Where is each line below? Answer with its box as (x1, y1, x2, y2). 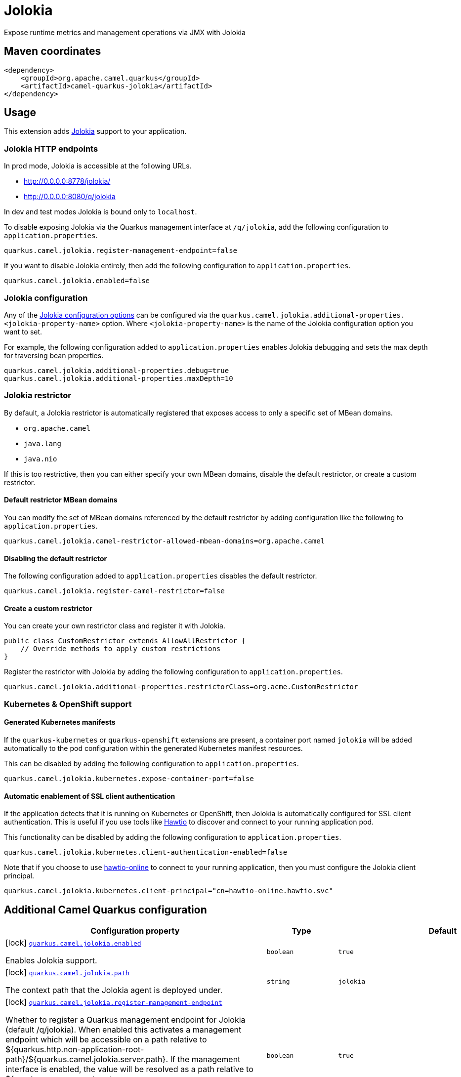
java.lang (24, 439, 61, 448)
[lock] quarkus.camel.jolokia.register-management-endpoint (5, 997, 222, 1007)
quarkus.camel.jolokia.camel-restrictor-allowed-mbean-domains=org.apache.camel (4, 537, 325, 545)
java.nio (24, 455, 57, 463)
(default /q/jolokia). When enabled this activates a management (5, 1025, 242, 1035)
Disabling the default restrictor (4, 554, 107, 563)
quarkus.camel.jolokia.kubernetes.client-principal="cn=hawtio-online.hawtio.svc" (4, 887, 333, 895)
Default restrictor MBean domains (4, 496, 118, 504)
